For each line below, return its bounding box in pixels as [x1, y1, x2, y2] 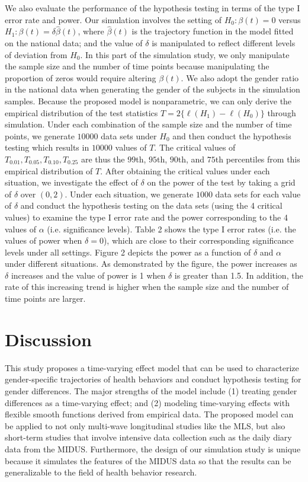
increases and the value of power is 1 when [11, 269, 166, 281]
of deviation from [5, 48, 68, 60]
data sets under [101, 129, 157, 142]
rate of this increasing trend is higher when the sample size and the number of [5, 280, 289, 293]
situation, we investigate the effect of [5, 176, 138, 189]
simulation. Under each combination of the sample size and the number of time [5, 118, 292, 130]
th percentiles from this [215, 152, 300, 165]
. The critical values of [154, 141, 236, 154]
